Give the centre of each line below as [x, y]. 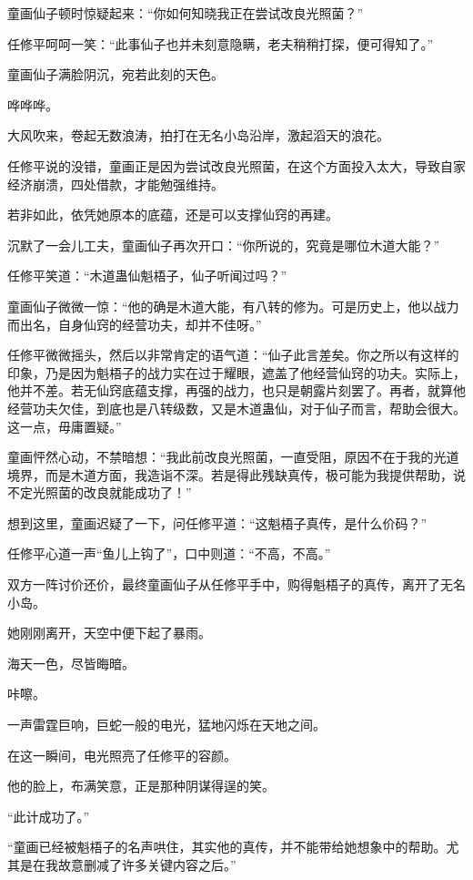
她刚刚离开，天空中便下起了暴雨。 [109, 633]
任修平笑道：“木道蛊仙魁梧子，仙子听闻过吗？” [147, 276]
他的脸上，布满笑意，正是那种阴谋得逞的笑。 [141, 786]
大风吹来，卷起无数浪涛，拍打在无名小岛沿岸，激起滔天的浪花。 [198, 135]
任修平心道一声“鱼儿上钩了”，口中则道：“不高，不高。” [169, 553]
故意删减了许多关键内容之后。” [147, 865]
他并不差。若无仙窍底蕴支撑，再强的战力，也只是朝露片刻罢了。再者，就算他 [236, 390]
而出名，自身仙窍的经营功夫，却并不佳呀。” [135, 324]
